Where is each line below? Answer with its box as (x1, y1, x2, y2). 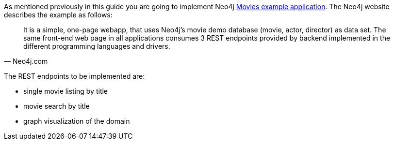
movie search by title (23, 102, 90, 110)
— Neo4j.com (4, 57, 48, 65)
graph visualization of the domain (23, 117, 130, 125)
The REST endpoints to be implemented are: (4, 72, 145, 80)
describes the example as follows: (4, 11, 113, 19)
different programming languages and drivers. (23, 42, 170, 50)
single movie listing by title (23, 87, 108, 95)
